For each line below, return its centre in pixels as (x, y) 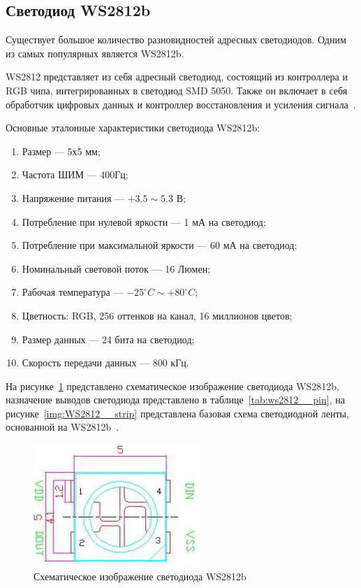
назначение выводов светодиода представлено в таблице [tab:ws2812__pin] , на (175, 400)
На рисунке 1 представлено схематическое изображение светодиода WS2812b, (172, 386)
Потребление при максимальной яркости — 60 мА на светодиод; (160, 245)
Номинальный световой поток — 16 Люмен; (116, 268)
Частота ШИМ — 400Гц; (75, 174)
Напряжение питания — (73, 198)
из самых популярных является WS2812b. (95, 53)
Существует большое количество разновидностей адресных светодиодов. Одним (176, 40)
